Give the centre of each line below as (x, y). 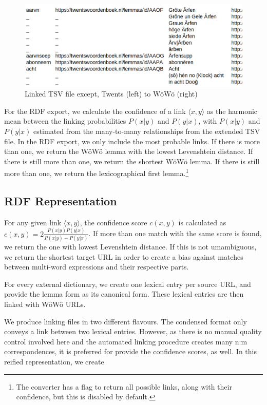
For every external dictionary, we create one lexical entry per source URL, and (128, 284)
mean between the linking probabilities (65, 121)
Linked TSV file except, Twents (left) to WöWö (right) (111, 94)
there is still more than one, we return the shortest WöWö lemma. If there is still (132, 161)
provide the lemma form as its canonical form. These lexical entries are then (124, 294)
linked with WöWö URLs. (45, 304)
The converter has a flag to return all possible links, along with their (124, 386)
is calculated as (202, 222)
